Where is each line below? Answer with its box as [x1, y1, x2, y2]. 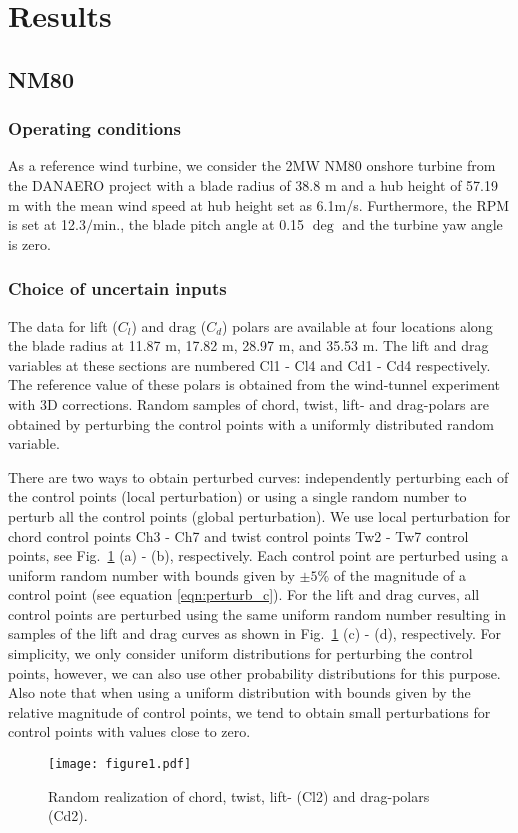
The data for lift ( [8, 315, 118, 336]
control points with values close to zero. [8, 721, 251, 742]
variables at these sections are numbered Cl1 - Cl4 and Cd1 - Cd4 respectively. [8, 354, 491, 375]
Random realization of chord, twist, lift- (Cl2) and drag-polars [48, 785, 430, 806]
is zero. [8, 233, 51, 254]
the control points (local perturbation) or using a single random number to [8, 486, 467, 507]
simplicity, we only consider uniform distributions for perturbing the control [8, 643, 473, 664]
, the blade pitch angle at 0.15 [120, 214, 305, 235]
